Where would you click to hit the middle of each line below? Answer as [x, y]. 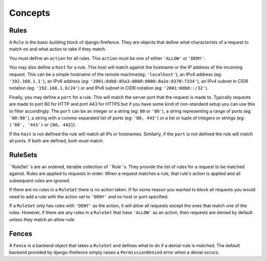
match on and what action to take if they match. [58, 49]
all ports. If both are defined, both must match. [56, 141]
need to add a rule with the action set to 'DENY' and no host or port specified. [89, 196]
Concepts [30, 13]
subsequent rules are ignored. [40, 180]
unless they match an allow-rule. [43, 219]
